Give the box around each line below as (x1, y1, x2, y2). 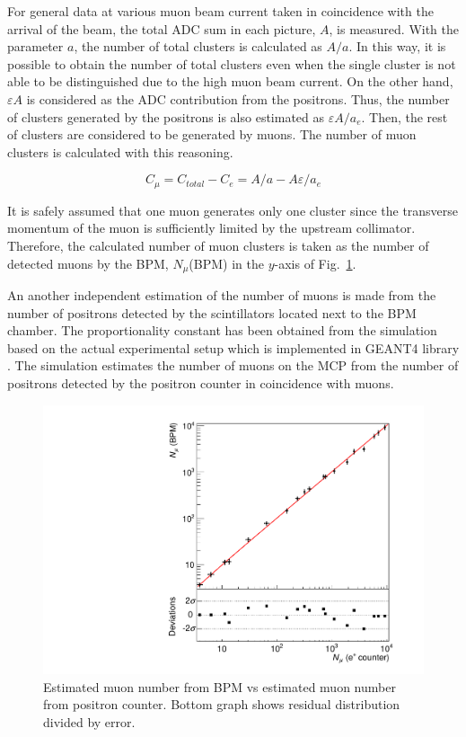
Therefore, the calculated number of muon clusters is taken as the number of (7, 235, 429, 254)
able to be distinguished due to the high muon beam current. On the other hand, (7, 72, 453, 91)
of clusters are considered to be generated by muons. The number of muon (7, 125, 417, 144)
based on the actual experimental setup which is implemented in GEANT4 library (7, 338, 460, 357)
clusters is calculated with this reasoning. (7, 142, 233, 161)
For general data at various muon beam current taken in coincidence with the (7, 2, 434, 20)
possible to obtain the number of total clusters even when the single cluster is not (7, 54, 456, 73)
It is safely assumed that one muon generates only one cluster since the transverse (7, 200, 459, 219)
